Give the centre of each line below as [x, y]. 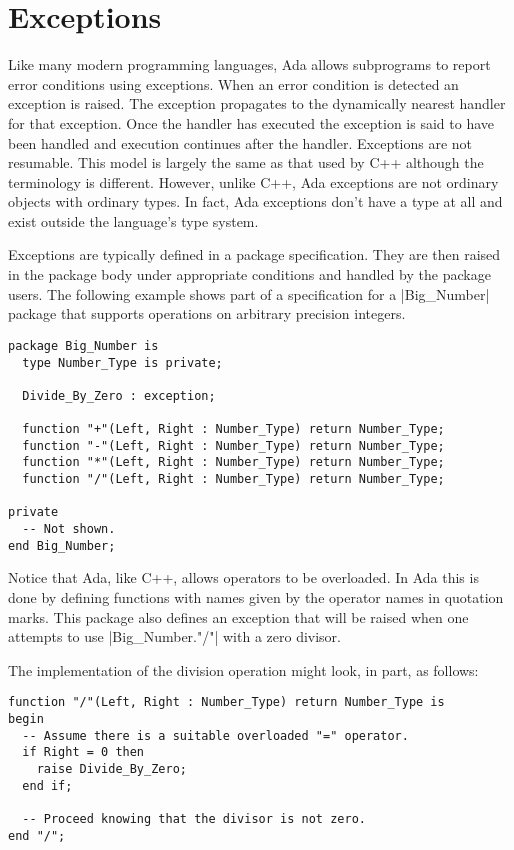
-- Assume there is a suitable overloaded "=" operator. [215, 735]
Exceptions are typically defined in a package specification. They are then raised [254, 254]
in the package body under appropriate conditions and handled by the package [249, 274]
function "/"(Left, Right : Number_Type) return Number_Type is [226, 702]
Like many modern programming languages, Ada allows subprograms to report [249, 64]
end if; [47, 785]
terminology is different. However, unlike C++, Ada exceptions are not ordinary [253, 181]
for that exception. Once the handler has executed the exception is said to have [251, 122]
